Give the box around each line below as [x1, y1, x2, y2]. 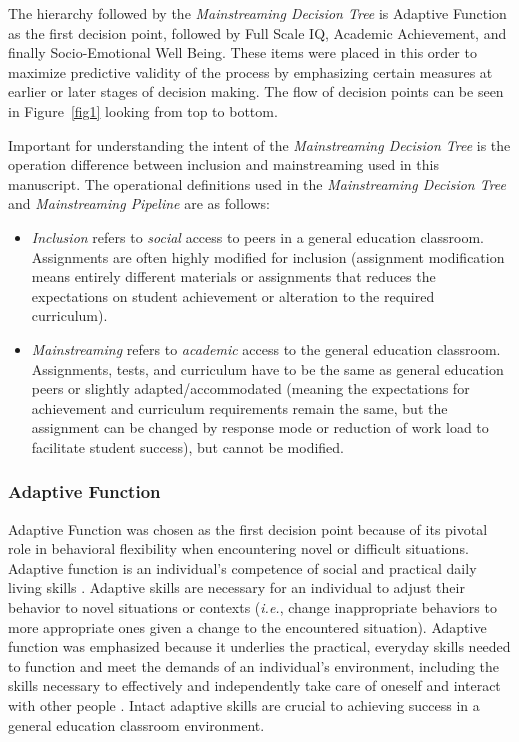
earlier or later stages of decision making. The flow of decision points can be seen [8, 81, 504, 102]
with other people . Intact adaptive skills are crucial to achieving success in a [8, 695, 480, 716]
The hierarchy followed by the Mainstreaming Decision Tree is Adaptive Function [8, 3, 507, 23]
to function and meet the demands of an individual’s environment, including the [8, 655, 500, 676]
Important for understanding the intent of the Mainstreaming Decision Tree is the [8, 134, 511, 155]
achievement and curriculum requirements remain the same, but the [31, 397, 448, 418]
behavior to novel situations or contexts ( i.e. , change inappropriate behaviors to [8, 597, 497, 618]
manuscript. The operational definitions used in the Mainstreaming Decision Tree [8, 173, 507, 194]
